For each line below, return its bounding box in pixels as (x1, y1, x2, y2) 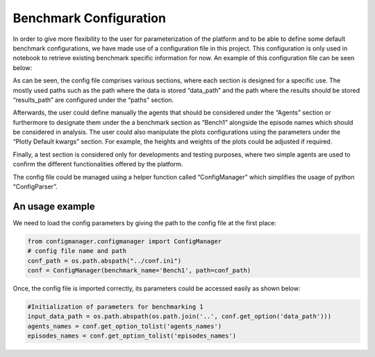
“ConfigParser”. (12, 182, 58, 191)
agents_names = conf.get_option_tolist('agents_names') (27, 322, 222, 330)
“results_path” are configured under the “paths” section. (12, 96, 174, 104)
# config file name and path (27, 247, 127, 255)
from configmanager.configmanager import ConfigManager (27, 237, 222, 245)
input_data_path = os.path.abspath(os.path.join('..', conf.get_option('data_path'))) (27, 313, 332, 320)
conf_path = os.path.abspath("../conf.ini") (27, 256, 182, 265)
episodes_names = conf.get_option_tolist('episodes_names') (27, 332, 237, 340)
